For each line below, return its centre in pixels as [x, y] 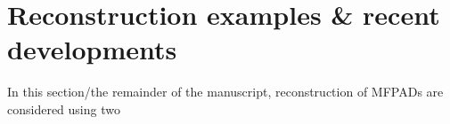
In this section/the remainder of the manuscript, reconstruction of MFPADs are [225, 92]
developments [92, 49]
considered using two [64, 108]
